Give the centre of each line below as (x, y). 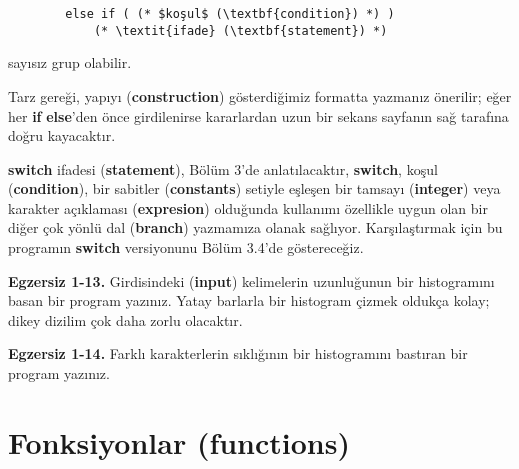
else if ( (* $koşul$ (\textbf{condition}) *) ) (230, 14)
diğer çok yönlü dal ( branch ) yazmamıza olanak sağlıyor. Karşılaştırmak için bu (255, 227)
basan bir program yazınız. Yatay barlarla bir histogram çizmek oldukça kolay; (249, 300)
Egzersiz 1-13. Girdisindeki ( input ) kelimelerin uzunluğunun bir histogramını (251, 280)
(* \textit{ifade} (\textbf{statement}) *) (240, 30)
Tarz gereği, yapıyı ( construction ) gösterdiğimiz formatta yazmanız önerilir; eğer (260, 95)
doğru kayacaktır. (62, 135)
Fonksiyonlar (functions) (179, 441)
